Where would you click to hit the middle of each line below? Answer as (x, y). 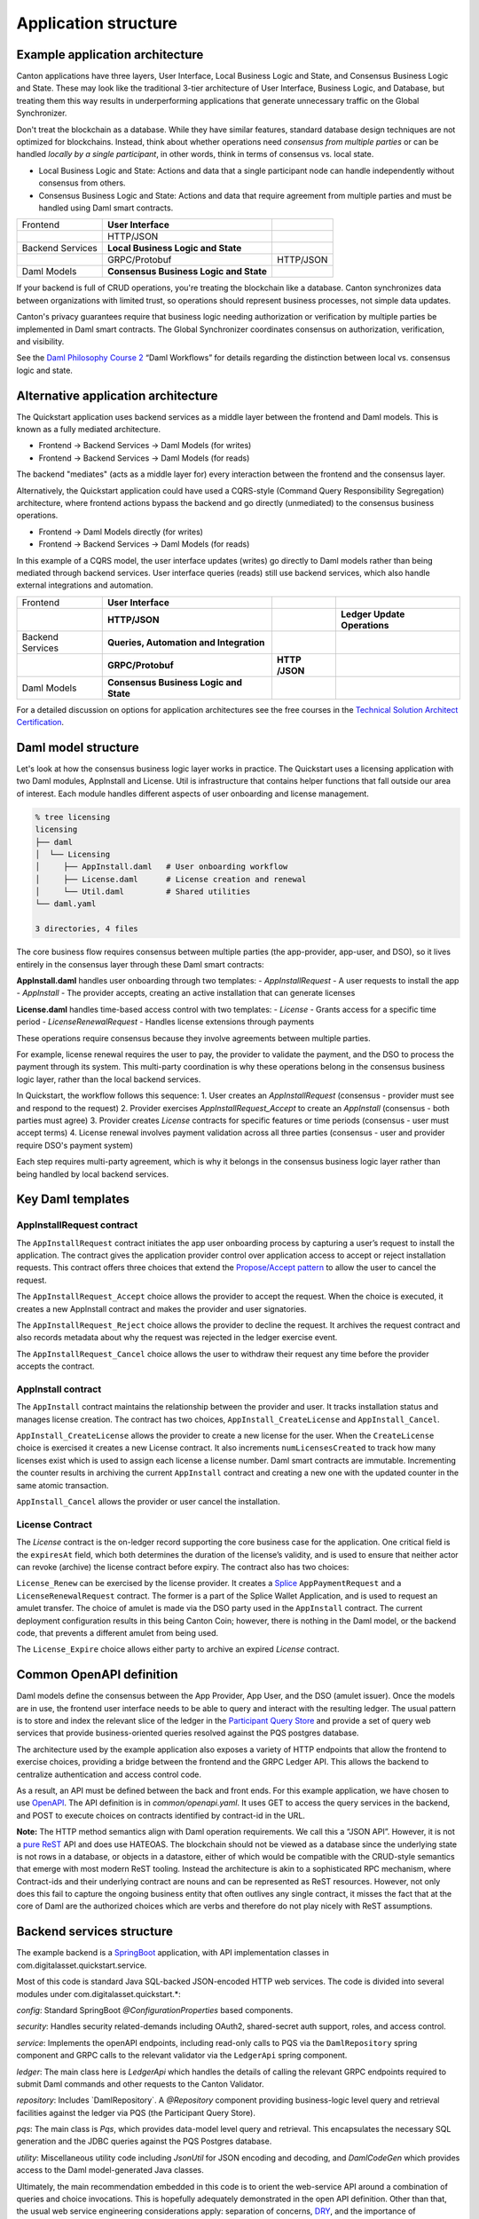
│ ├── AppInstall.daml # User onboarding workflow (161, 867)
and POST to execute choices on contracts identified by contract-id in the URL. (161, 1815)
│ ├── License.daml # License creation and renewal (171, 879)
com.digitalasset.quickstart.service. (82, 1965)
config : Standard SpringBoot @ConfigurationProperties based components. (155, 2010)
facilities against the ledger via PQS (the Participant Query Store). (136, 2112)
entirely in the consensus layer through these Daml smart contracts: (141, 964)
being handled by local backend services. (92, 1174)
